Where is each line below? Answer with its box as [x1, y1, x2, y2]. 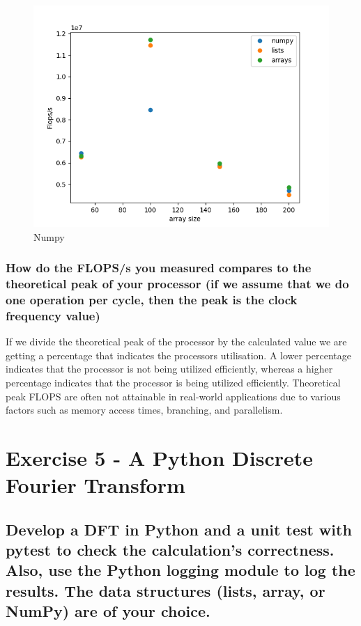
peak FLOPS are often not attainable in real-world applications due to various [6, 389, 341, 403]
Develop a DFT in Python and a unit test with [6, 518, 352, 540]
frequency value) [6, 306, 100, 324]
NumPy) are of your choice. [6, 600, 210, 622]
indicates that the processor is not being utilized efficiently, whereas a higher [6, 361, 333, 376]
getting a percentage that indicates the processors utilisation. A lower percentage [6, 347, 351, 362]
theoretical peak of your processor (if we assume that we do [6, 275, 349, 292]
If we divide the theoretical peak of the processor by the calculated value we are [6, 334, 347, 349]
